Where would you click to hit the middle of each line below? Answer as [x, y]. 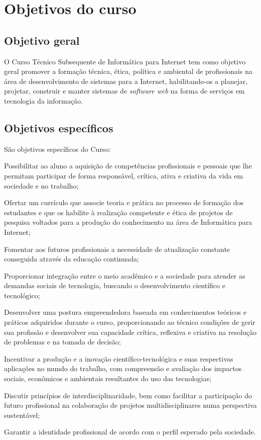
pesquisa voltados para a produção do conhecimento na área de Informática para [128, 222]
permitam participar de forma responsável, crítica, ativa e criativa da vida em [124, 175]
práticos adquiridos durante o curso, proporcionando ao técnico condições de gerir [130, 322]
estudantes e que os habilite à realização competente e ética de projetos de [118, 212]
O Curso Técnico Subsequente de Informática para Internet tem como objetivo [125, 61]
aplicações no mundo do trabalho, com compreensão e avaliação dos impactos [123, 368]
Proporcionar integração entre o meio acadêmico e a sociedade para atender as [125, 275]
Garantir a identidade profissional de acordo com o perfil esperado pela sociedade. [130, 432]
